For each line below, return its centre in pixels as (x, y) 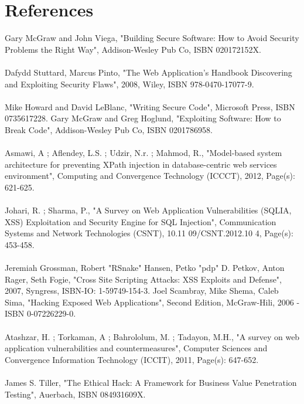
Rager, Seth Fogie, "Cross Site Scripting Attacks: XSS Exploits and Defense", (143, 279)
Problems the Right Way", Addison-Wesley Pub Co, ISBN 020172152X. (133, 49)
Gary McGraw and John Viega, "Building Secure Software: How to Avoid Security (152, 38)
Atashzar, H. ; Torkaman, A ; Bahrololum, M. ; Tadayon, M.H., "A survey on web (152, 336)
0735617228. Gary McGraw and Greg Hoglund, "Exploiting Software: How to (143, 118)
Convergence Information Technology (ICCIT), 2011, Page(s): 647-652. (132, 359)
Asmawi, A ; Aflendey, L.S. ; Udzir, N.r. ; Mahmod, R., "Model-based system (144, 153)
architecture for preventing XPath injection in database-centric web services (141, 164)
